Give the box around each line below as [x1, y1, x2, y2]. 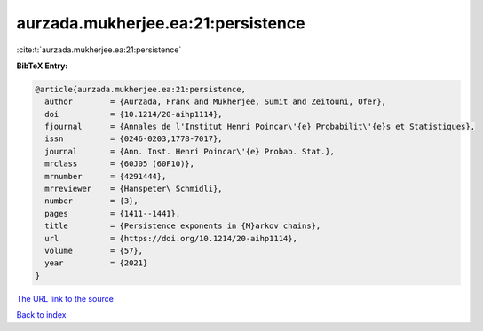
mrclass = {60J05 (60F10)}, [44, 159, 195, 169]
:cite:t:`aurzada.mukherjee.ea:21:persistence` [16, 44, 182, 55]
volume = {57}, [44, 246, 144, 256]
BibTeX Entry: [16, 60, 68, 71]
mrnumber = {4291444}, [44, 171, 167, 181]
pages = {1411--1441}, [44, 209, 181, 218]
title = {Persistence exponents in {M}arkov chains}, [44, 221, 321, 231]
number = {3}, [44, 196, 139, 206]
